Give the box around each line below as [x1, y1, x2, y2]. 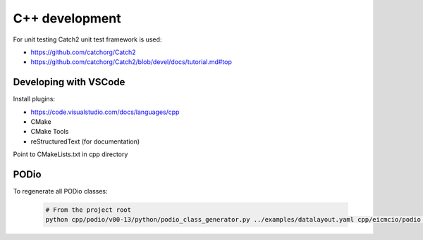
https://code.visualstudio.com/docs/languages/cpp [30, 108, 180, 116]
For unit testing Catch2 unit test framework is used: [13, 35, 162, 44]
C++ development [13, 11, 121, 26]
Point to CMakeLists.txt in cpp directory [13, 150, 128, 158]
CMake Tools [30, 127, 69, 136]
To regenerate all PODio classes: [13, 187, 108, 196]
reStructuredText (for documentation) [30, 137, 140, 146]
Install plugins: [13, 95, 56, 103]
